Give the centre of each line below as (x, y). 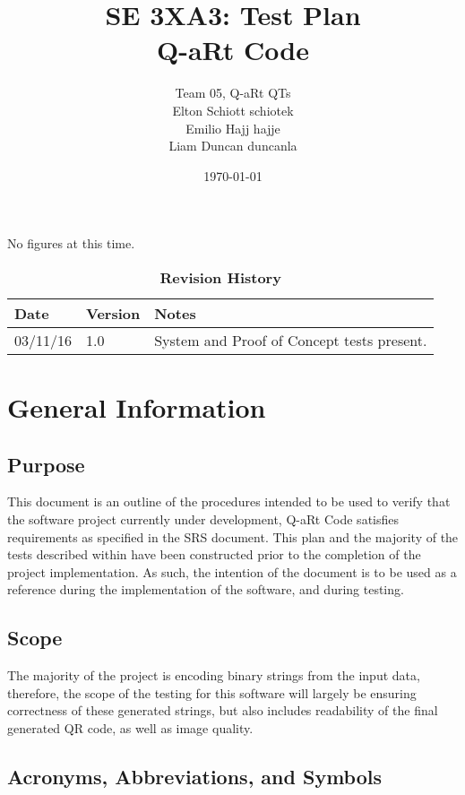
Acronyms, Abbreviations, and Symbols (195, 776)
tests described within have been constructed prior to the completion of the (214, 554)
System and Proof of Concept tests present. (291, 340)
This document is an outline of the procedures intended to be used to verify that (229, 501)
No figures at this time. (71, 243)
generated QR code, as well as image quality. (130, 728)
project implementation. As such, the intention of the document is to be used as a (232, 571)
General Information (137, 407)
